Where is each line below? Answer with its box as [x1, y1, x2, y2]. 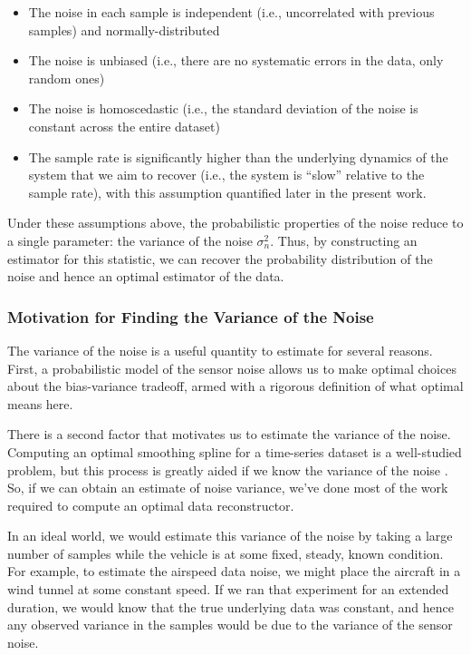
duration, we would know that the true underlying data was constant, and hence [7, 597, 455, 616]
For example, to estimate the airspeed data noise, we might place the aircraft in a [7, 562, 461, 581]
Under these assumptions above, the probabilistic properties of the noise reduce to [7, 213, 464, 232]
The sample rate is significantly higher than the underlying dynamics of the [28, 147, 448, 166]
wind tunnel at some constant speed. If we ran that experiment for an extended [7, 580, 449, 599]
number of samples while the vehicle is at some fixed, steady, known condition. [7, 543, 444, 562]
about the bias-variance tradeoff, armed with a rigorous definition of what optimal [7, 376, 464, 396]
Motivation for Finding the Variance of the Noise [7, 305, 374, 327]
